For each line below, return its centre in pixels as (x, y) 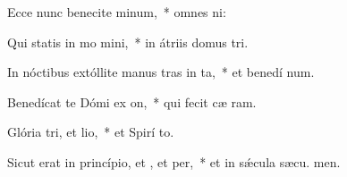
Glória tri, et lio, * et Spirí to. (91, 132)
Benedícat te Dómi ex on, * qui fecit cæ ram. (132, 101)
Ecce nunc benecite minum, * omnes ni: (117, 12)
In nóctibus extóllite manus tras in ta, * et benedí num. (161, 72)
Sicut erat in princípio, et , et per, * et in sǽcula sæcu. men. (174, 161)
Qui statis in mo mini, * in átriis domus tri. (128, 42)
